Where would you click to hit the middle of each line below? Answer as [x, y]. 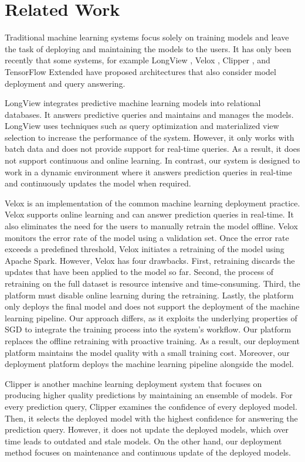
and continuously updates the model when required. [98, 183]
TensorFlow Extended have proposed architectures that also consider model [140, 71]
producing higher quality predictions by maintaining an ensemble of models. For [149, 395]
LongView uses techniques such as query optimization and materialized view [142, 126]
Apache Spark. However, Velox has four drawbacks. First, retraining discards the [150, 260]
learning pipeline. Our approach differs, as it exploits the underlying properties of [151, 317]
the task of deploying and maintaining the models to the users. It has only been [148, 48]
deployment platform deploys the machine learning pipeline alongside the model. [149, 364]
